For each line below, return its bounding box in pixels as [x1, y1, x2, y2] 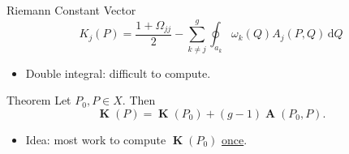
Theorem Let [6, 92, 71, 109]
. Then [122, 92, 156, 109]
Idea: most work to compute [25, 130, 166, 148]
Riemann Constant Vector [6, 2, 136, 18]
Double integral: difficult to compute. [25, 64, 211, 81]
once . [222, 130, 248, 148]
